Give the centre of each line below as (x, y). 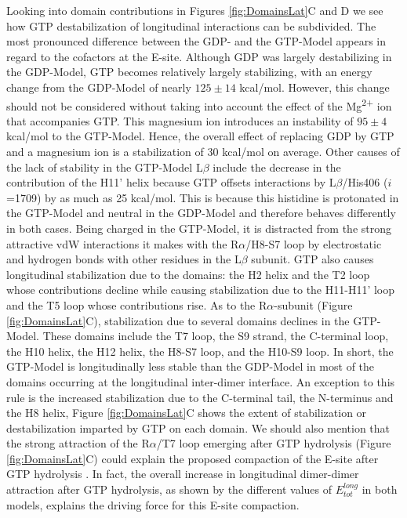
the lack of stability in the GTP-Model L (105, 167)
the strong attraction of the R (78, 443)
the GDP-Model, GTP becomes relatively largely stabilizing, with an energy (189, 72)
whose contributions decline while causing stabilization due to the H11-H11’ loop (201, 290)
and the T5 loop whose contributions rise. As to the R (137, 304)
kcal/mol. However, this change (314, 87)
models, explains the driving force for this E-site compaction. (153, 504)
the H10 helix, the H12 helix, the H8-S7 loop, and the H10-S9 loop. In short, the (200, 351)
